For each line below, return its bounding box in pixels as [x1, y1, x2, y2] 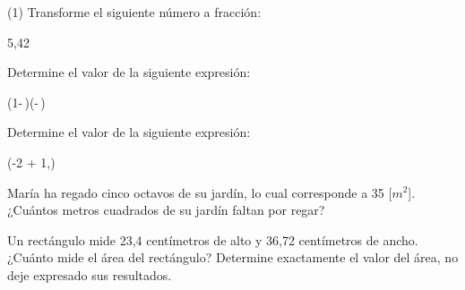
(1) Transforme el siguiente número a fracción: [7, 3, 262, 21]
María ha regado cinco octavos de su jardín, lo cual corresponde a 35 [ [7, 183, 392, 201]
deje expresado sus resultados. [7, 265, 172, 284]
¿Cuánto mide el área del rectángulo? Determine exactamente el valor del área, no [7, 248, 459, 267]
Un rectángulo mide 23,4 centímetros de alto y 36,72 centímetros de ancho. [7, 230, 418, 249]
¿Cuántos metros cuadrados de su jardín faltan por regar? [7, 200, 325, 219]
